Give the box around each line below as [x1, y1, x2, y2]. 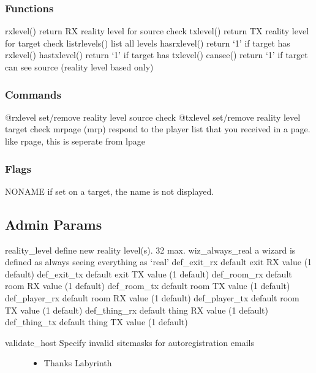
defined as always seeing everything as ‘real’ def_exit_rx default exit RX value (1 [5, 255, 312, 268]
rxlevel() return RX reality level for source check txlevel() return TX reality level [5, 24, 309, 37]
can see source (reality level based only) [5, 61, 154, 73]
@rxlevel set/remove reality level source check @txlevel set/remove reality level [5, 110, 301, 123]
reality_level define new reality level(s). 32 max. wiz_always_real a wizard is [5, 243, 296, 256]
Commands [5, 86, 61, 102]
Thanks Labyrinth [43, 356, 112, 369]
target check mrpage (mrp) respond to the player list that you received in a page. [5, 122, 310, 135]
